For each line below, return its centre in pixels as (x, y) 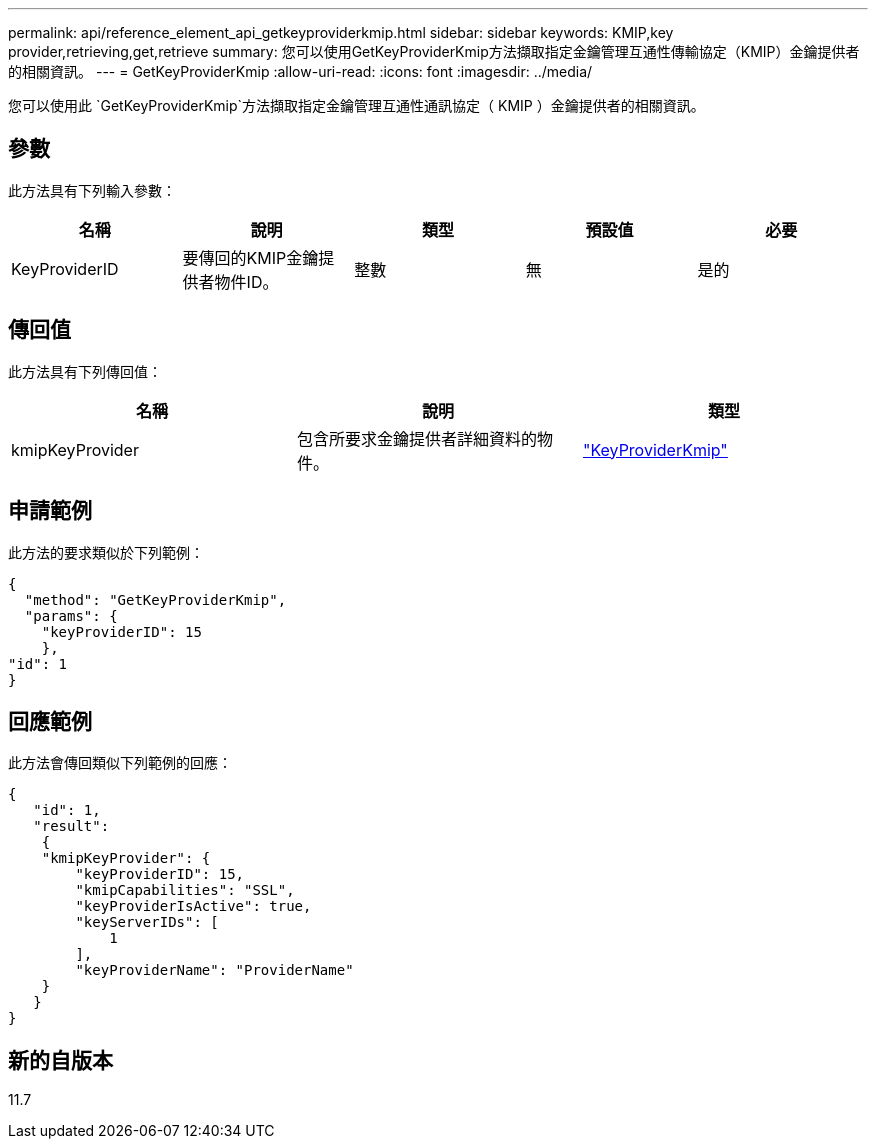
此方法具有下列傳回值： (85, 371)
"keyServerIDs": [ (147, 922)
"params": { (71, 615)
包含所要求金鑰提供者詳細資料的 (416, 438)
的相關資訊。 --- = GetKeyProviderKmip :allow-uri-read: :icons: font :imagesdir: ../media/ (300, 71)
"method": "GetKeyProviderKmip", (155, 599)
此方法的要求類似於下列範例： (106, 552)
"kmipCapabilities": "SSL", (185, 890)
